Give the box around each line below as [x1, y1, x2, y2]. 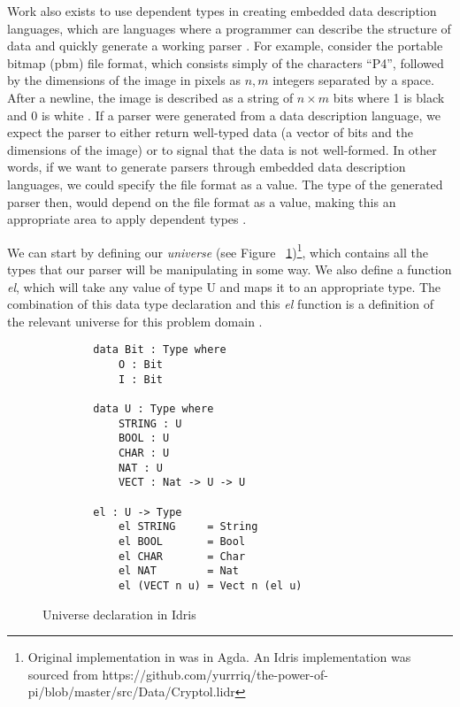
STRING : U [118, 417, 182, 430]
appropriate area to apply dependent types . [7, 210, 247, 228]
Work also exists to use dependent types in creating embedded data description [7, 2, 437, 19]
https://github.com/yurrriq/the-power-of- [102, 665, 328, 683]
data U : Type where [93, 402, 214, 415]
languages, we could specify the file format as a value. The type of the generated [7, 174, 443, 193]
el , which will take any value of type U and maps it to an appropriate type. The [7, 277, 441, 296]
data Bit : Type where [93, 343, 226, 357]
